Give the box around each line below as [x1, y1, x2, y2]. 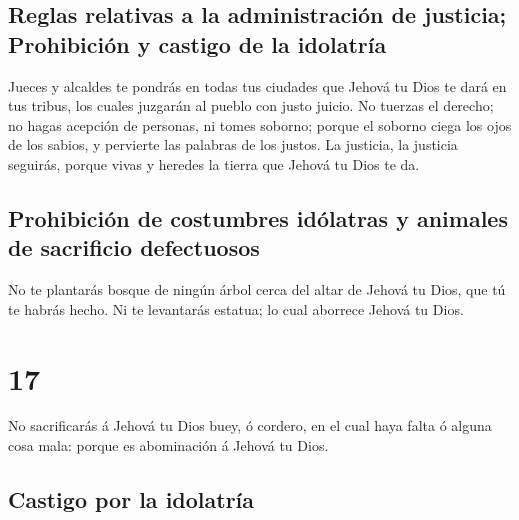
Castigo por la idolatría [8, 484, 255, 515]
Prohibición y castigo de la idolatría [8, 28, 387, 59]
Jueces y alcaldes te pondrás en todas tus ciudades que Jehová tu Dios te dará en [8, 75, 507, 96]
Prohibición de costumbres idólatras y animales [8, 202, 508, 233]
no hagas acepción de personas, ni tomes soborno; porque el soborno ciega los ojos [8, 114, 512, 135]
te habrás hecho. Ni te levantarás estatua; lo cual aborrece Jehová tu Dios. [8, 298, 464, 319]
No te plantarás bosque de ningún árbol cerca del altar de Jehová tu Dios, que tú [8, 279, 506, 300]
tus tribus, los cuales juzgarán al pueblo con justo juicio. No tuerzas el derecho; [8, 95, 494, 116]
